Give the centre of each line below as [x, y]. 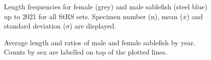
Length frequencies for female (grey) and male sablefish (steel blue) [106, 6]
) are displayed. [93, 26]
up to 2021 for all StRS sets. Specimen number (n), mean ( [93, 16]
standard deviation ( [35, 26]
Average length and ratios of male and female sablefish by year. [100, 42]
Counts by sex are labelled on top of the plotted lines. [86, 52]
